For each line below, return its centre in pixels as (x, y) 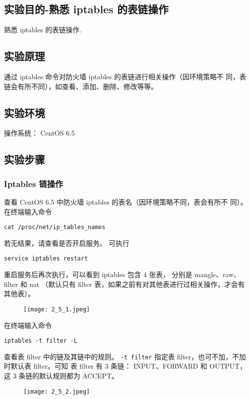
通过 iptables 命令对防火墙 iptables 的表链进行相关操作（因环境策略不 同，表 (125, 76)
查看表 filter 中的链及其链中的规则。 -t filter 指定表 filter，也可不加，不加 (125, 356)
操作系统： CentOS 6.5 (40, 133)
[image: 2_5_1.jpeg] (57, 309)
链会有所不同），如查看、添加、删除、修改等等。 (81, 86)
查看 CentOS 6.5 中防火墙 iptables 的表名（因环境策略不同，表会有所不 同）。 (126, 201)
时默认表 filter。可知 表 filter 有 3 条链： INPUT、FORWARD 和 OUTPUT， (125, 366)
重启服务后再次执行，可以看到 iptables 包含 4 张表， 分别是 (98, 274)
